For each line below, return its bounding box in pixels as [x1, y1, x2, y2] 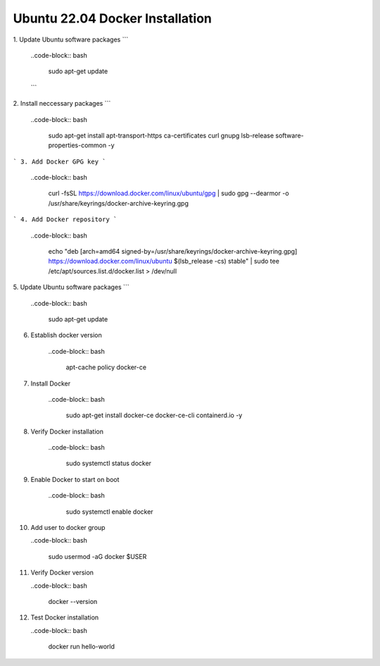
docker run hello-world [48, 642, 115, 651]
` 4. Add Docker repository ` [13, 216, 118, 223]
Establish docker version [30, 331, 102, 340]
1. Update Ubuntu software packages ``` [13, 35, 129, 44]
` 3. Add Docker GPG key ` [13, 157, 106, 166]
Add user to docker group [30, 524, 106, 532]
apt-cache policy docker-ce [65, 363, 147, 371]
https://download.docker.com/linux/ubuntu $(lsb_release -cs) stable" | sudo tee [48, 257, 279, 266]
